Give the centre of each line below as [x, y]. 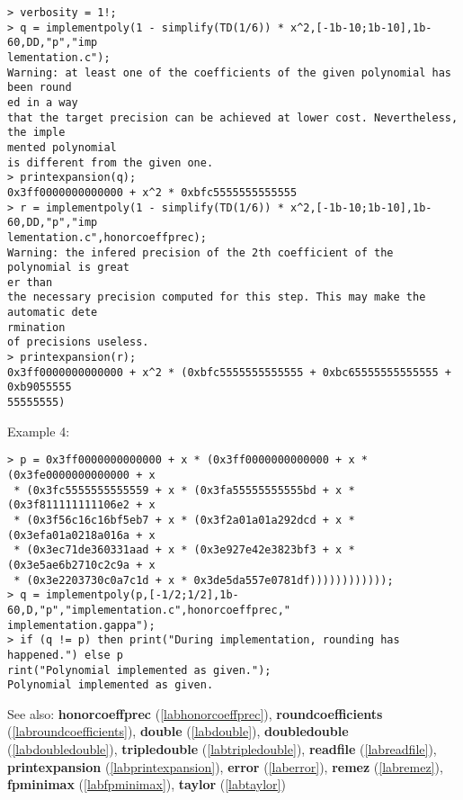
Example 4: [39, 431]
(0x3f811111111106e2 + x [81, 505]
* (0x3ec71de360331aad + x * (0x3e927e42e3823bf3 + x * [184, 550]
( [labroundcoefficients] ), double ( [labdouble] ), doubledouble [178, 731]
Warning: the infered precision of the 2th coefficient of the [200, 252]
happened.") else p [65, 655]
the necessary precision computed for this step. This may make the [217, 297]
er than [30, 282]
